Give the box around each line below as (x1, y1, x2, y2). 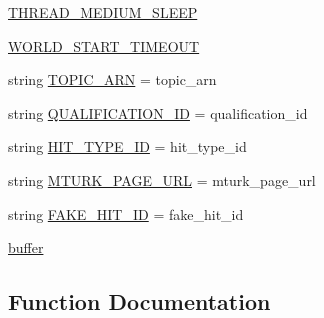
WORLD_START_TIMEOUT (8, 35, 200, 56)
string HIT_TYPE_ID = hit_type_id (8, 136, 247, 157)
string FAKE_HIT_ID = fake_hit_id (8, 203, 244, 224)
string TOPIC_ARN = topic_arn (8, 69, 217, 90)
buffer (8, 237, 44, 258)
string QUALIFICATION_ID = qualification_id (8, 102, 308, 123)
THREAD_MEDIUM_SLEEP (8, 2, 198, 22)
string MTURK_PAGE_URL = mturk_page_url (8, 169, 316, 190)
